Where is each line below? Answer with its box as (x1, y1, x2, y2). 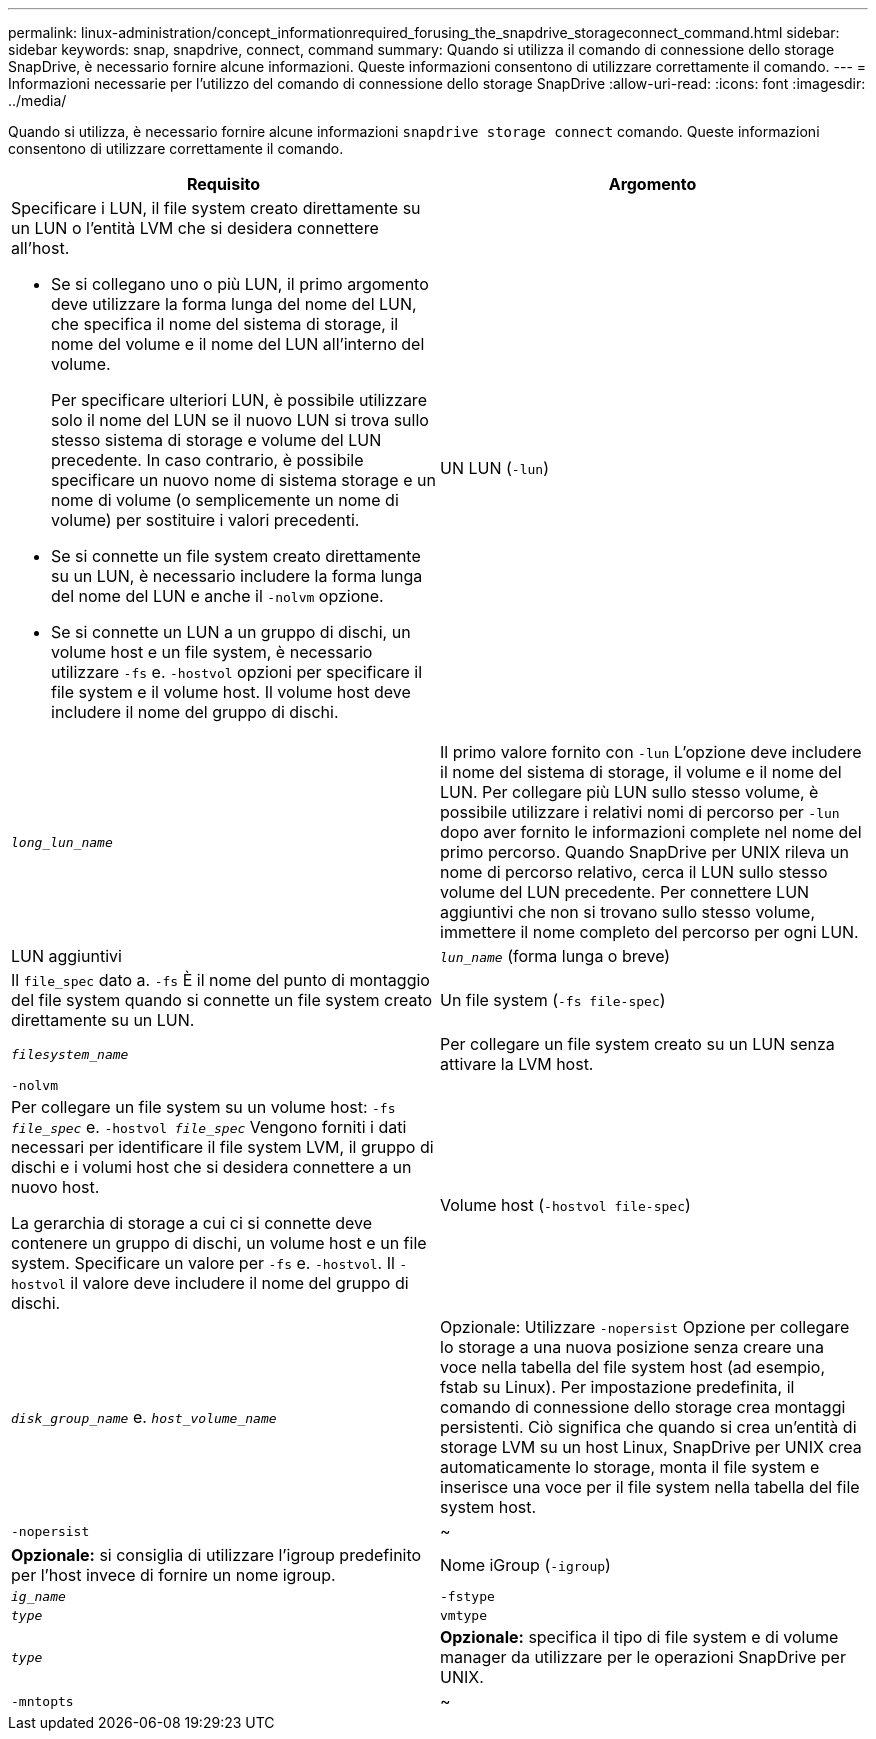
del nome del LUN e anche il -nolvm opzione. (51, 586, 384, 606)
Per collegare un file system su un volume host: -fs (11, 1097, 396, 1117)
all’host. (11, 238, 70, 258)
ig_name (11, 1589, 66, 1604)
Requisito (186, 174, 261, 194)
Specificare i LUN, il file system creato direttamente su (11, 198, 421, 218)
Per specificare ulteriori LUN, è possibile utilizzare (51, 390, 427, 410)
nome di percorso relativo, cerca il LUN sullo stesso (440, 862, 828, 882)
